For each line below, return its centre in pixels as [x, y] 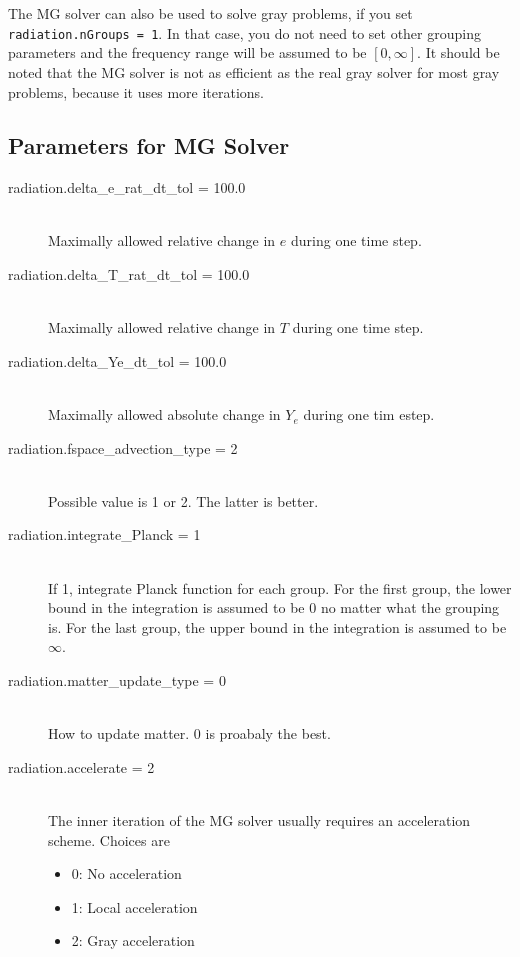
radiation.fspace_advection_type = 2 [123, 447]
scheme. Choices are [109, 839]
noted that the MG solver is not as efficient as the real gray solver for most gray [254, 71]
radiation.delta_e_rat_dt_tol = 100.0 [127, 187]
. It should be [458, 52]
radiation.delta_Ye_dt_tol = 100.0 [117, 360]
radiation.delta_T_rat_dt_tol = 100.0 [129, 274]
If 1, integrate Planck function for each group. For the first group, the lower [280, 587]
